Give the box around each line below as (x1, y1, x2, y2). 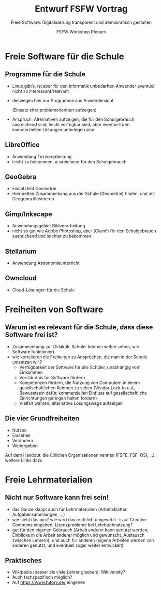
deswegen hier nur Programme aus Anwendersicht (12, 97, 114, 103)
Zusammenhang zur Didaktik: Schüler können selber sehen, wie (12, 343, 139, 350)
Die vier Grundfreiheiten (5, 415, 80, 423)
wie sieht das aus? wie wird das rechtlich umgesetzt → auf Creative (12, 516, 147, 522)
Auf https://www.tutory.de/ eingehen (12, 579, 86, 585)
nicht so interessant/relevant (12, 88, 69, 94)
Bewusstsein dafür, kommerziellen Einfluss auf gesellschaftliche (19, 390, 147, 396)
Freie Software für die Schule (5, 51, 124, 62)
